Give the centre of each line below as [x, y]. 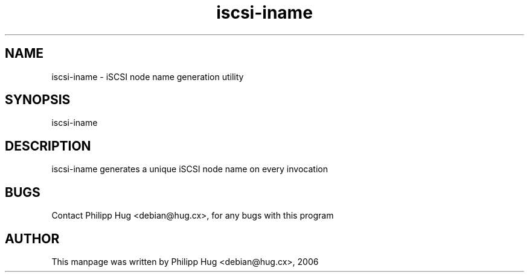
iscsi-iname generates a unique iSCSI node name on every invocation [190, 169]
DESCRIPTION [48, 146]
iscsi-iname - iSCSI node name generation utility [148, 76]
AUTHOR [32, 238]
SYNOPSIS [38, 100]
